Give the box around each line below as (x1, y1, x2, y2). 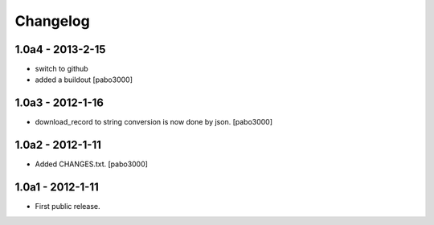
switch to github (35, 64, 88, 74)
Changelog (14, 12, 90, 30)
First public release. (35, 202, 100, 211)
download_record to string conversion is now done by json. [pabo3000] (35, 117, 273, 127)
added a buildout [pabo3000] (35, 75, 133, 84)
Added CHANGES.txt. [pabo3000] (35, 159, 149, 169)
